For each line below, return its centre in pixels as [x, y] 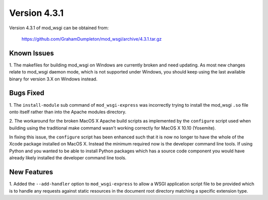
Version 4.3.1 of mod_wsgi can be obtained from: [59, 28]
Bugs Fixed [27, 93]
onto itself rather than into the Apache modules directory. [68, 112]
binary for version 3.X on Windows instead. [53, 79]
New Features [31, 172]
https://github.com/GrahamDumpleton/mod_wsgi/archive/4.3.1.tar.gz [92, 39]
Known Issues [32, 53]
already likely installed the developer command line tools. [68, 158]
